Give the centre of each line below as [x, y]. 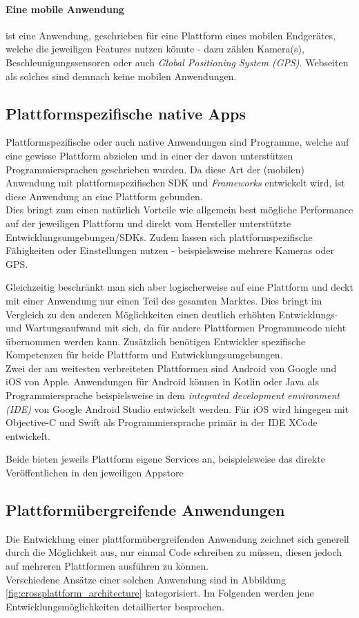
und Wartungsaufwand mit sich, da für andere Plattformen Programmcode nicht [176, 328]
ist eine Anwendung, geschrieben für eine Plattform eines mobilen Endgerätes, [171, 35]
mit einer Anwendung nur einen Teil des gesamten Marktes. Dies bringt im [164, 300]
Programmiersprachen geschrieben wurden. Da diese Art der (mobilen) [155, 169]
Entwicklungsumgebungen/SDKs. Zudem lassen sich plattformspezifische [159, 236]
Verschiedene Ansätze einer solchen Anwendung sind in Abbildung [146, 579]
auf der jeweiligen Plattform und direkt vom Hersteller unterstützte [148, 223]
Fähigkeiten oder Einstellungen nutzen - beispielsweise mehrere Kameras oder [170, 250]
